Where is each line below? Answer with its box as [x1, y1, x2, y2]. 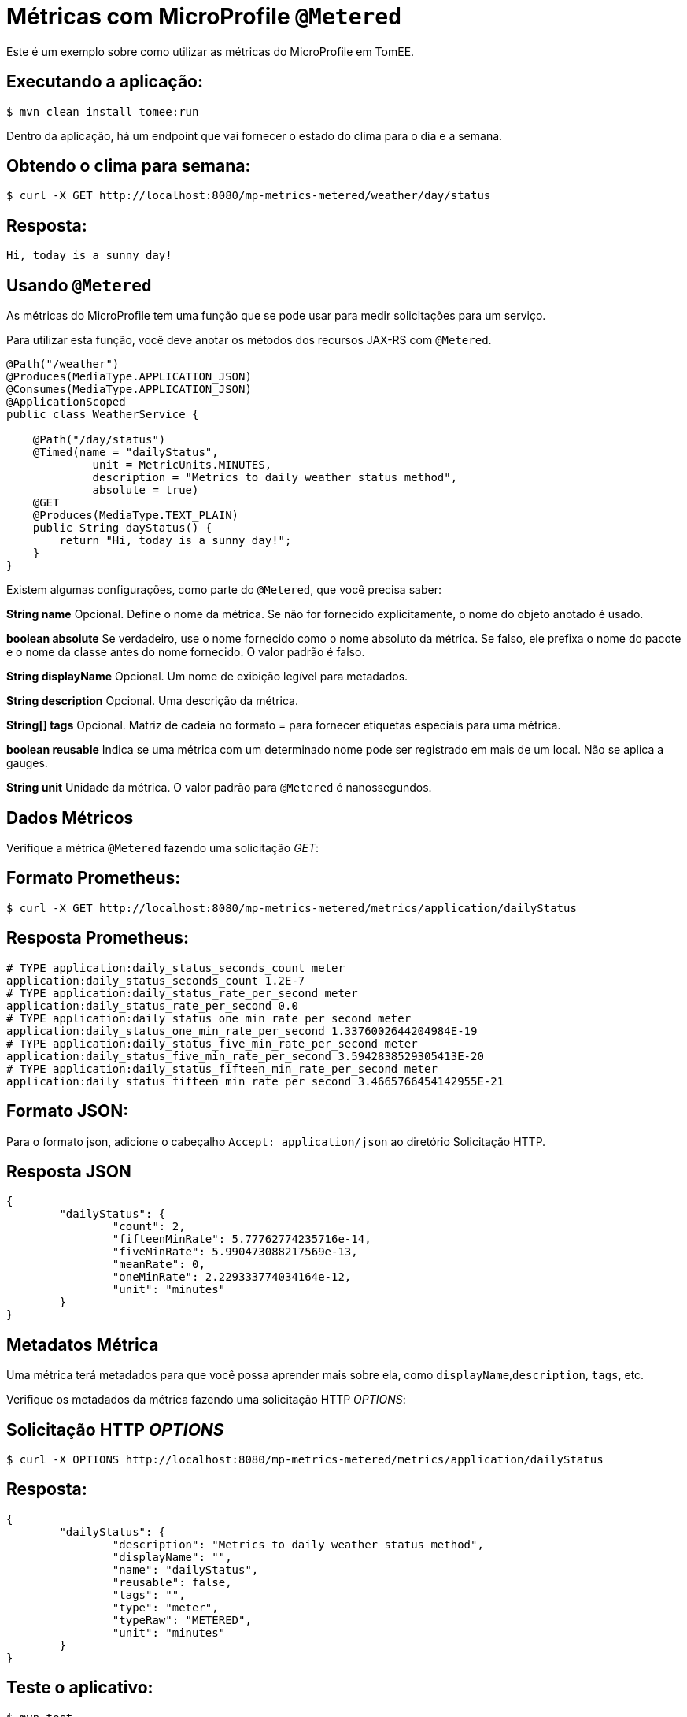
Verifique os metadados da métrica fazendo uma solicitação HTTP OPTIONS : [6, 1393, 406, 1407]
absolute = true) [92, 484, 199, 497]
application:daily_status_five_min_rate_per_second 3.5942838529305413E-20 [6, 1049, 484, 1062]
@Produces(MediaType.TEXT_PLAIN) [32, 509, 239, 522]
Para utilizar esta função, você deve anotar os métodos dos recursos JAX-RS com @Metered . [6, 333, 492, 347]
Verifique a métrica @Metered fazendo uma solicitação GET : [6, 840, 319, 855]
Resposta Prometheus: [6, 928, 190, 948]
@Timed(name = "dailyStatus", [32, 446, 219, 459]
